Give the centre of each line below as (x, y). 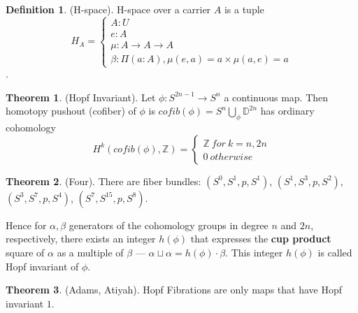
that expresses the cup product (261, 239)
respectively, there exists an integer (81, 239)
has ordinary (287, 111)
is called (335, 252)
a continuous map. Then (276, 97)
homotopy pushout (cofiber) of (71, 111)
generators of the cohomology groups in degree (169, 225)
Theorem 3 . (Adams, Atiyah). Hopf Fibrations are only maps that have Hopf (174, 290)
